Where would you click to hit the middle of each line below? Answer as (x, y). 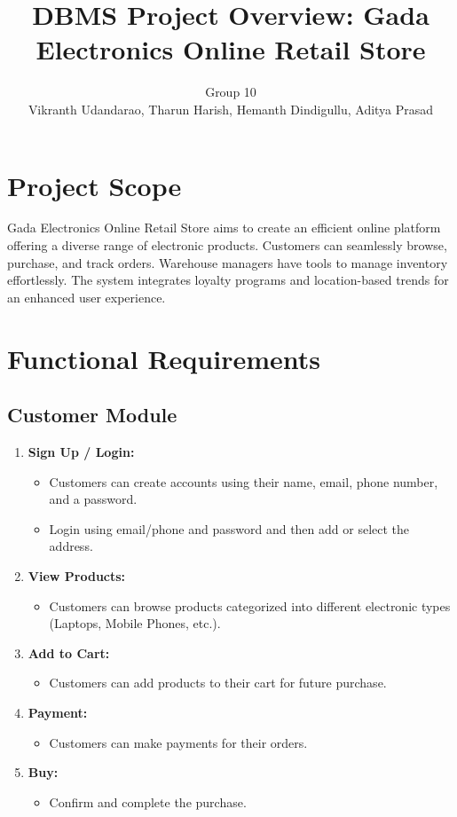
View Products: (77, 575)
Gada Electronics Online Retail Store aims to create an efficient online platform (224, 228)
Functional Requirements (164, 358)
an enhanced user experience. (87, 297)
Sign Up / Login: (81, 451)
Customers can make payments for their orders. (178, 742)
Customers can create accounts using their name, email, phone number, (244, 481)
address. (71, 546)
